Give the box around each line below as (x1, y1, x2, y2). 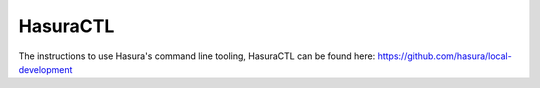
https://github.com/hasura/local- (377, 50, 512, 62)
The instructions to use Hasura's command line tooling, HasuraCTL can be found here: (18, 50, 376, 62)
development (18, 63, 73, 75)
